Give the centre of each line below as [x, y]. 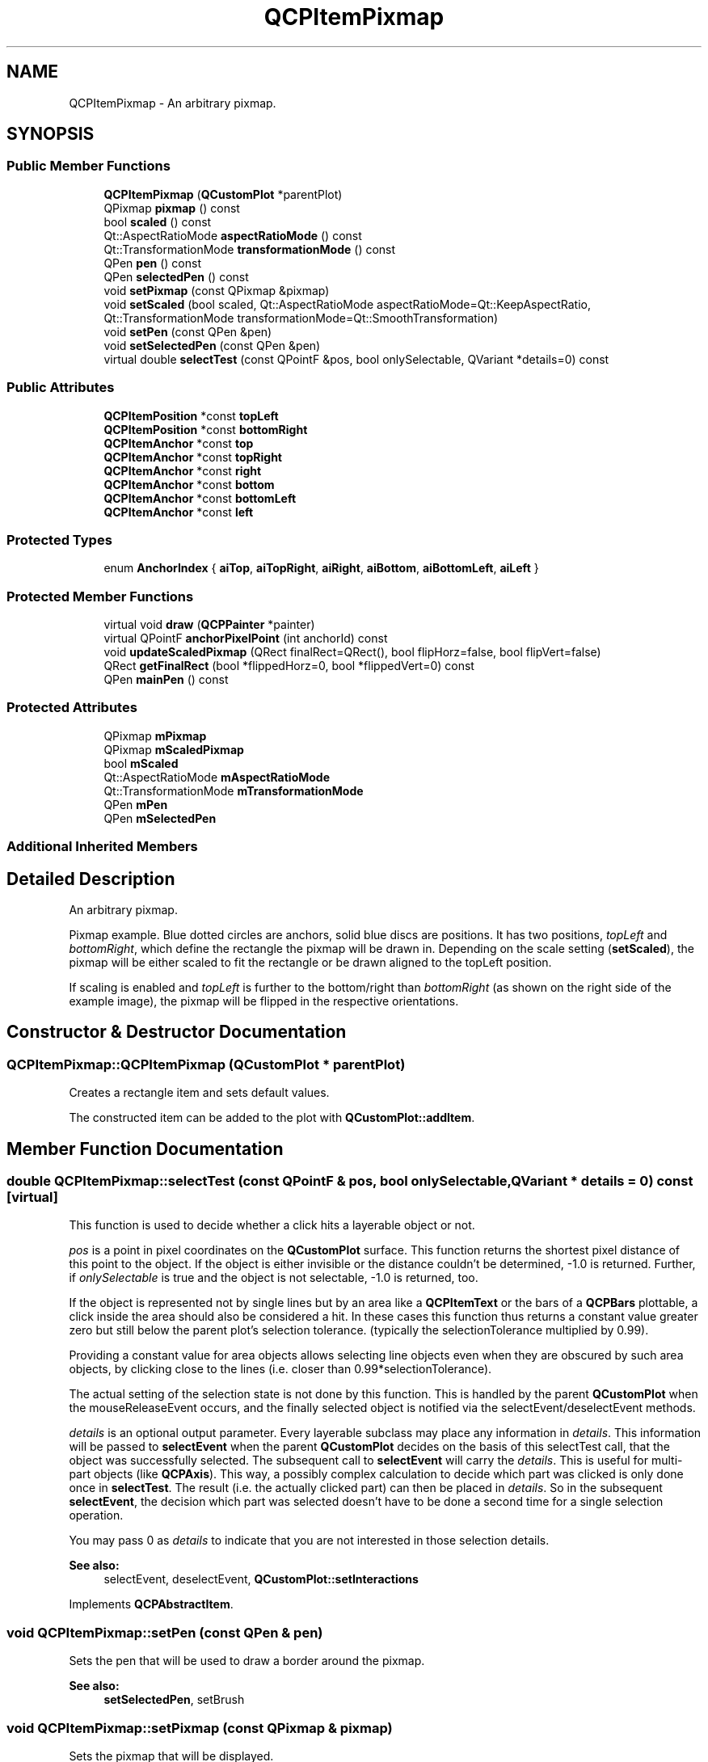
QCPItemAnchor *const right [183, 470]
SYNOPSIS [51, 134]
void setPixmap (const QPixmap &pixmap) [217, 290]
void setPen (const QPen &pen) [188, 331]
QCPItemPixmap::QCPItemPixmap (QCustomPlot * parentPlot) [206, 1064]
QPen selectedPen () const [176, 276]
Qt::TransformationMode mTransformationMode [234, 790]
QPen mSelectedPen [160, 818]
